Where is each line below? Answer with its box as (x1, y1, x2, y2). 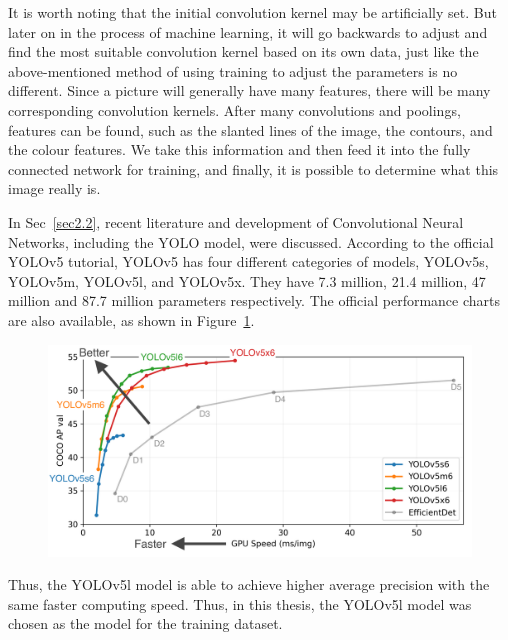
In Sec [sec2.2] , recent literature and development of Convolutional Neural (8, 211, 464, 232)
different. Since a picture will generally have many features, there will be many (8, 80, 491, 101)
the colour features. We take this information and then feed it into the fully (8, 139, 471, 160)
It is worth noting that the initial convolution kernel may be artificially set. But (8, 2, 497, 22)
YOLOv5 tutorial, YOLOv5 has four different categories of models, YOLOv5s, (8, 251, 489, 272)
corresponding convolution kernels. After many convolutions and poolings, (8, 99, 461, 120)
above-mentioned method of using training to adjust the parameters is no (8, 60, 458, 81)
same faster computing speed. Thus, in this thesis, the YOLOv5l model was (8, 593, 472, 614)
